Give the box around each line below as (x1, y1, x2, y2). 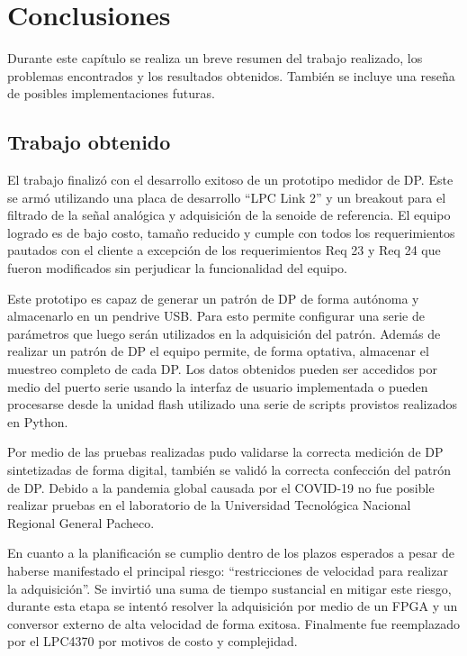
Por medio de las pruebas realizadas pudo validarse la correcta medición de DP (7, 442, 444, 461)
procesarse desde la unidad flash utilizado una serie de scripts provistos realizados (7, 395, 457, 414)
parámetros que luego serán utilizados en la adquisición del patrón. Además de (7, 323, 441, 342)
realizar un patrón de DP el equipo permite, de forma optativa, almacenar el (7, 342, 429, 360)
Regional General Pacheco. (7, 513, 155, 532)
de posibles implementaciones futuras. (7, 84, 215, 103)
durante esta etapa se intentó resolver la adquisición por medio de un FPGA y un (7, 597, 458, 615)
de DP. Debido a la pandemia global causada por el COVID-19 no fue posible (7, 478, 435, 497)
